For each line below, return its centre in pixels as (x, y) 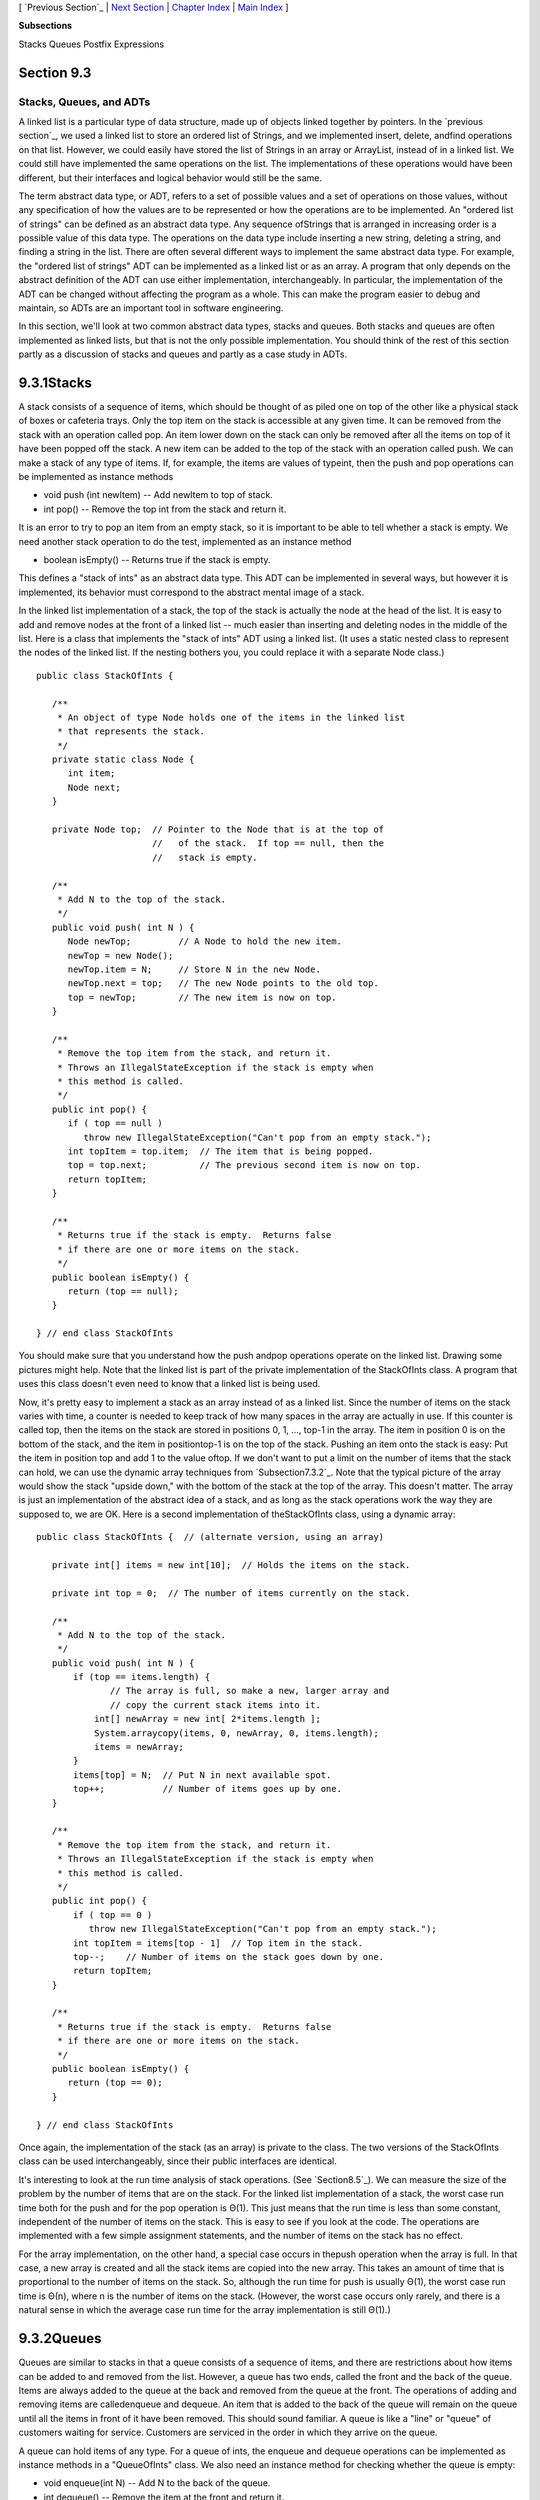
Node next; (94, 787)
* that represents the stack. (130, 731)
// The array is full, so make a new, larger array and (250, 1691)
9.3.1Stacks (55, 383)
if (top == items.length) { (142, 1677)
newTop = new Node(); (120, 955)
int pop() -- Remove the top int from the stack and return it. (165, 509)
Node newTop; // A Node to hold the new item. (204, 941)
